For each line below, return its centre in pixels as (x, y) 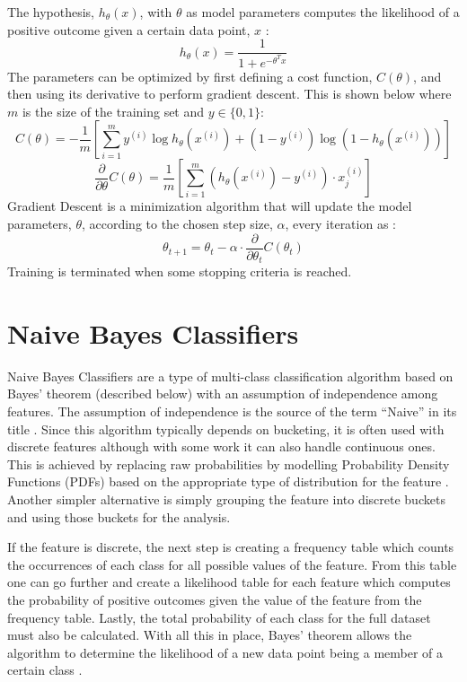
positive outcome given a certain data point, (129, 29)
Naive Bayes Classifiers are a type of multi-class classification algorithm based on (230, 376)
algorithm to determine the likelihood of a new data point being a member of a (225, 652)
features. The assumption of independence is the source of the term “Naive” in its (232, 411)
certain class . (45, 670)
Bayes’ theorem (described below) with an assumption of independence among (223, 393)
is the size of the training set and (113, 111)
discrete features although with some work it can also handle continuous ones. (221, 446)
